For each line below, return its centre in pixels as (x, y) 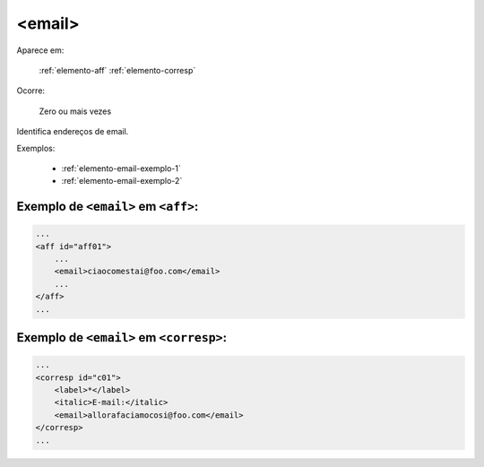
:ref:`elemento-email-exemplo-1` (121, 168)
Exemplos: (36, 148)
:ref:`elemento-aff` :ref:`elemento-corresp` (117, 70)
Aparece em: (40, 50)
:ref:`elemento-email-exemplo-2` (122, 181)
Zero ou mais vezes (75, 111)
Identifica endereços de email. (73, 132)
